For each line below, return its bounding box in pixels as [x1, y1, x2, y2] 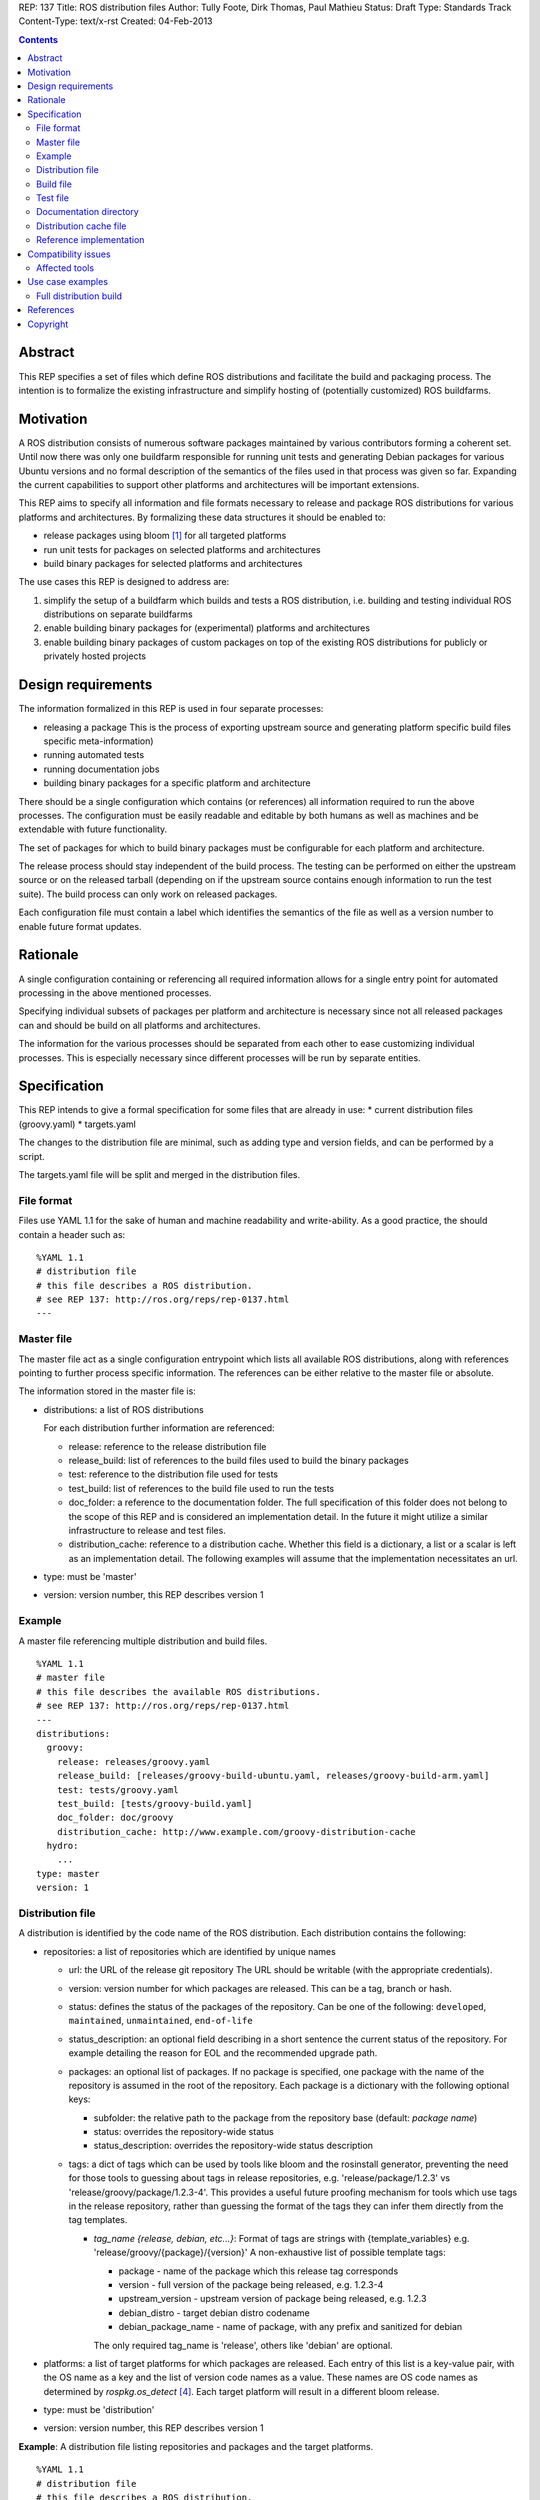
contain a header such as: [18, 1228, 126, 1240]
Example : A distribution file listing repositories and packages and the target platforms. [18, 2440, 374, 2452]
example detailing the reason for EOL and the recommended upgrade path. [68, 2047, 378, 2059]
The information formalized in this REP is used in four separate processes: [18, 703, 324, 715]
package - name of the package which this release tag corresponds [118, 2265, 399, 2277]
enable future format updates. [18, 920, 142, 932]
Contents [18, 33, 59, 45]
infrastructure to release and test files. [68, 1524, 227, 1536]
